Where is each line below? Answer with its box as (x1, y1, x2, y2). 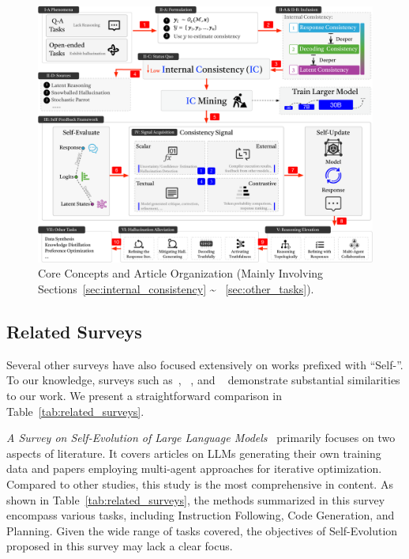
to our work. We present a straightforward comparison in (6, 387, 282, 403)
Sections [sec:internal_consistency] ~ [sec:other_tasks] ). (38, 280, 314, 296)
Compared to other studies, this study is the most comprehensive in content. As (6, 475, 393, 492)
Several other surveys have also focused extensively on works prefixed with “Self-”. (6, 356, 403, 372)
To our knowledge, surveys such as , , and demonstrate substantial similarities (6, 372, 400, 388)
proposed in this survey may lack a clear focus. (6, 538, 233, 554)
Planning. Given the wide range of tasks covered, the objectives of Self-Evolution (6, 522, 398, 538)
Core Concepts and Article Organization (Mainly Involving (38, 265, 324, 281)
